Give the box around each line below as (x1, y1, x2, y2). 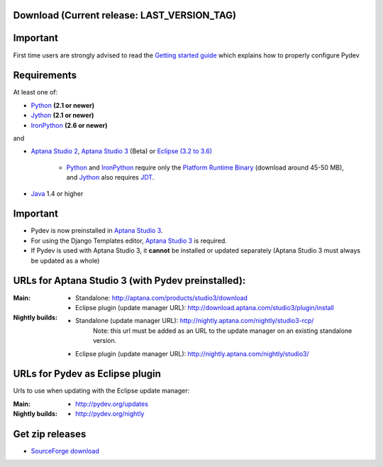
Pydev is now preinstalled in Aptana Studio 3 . (30, 226, 163, 235)
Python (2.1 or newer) (30, 101, 95, 109)
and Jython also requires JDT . (66, 173, 155, 182)
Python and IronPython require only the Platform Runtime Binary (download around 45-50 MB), (66, 163, 344, 172)
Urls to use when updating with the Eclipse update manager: (13, 387, 190, 395)
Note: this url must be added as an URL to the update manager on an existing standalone (93, 326, 353, 335)
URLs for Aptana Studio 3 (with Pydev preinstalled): (13, 275, 246, 287)
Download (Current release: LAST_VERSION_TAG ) (13, 9, 237, 21)
